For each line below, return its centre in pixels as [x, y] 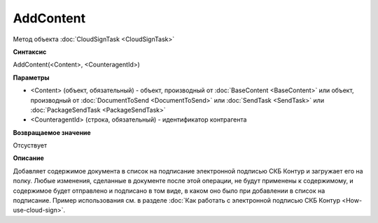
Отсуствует [30, 145]
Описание [29, 158]
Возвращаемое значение [52, 132]
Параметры [31, 78]
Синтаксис [30, 52]
